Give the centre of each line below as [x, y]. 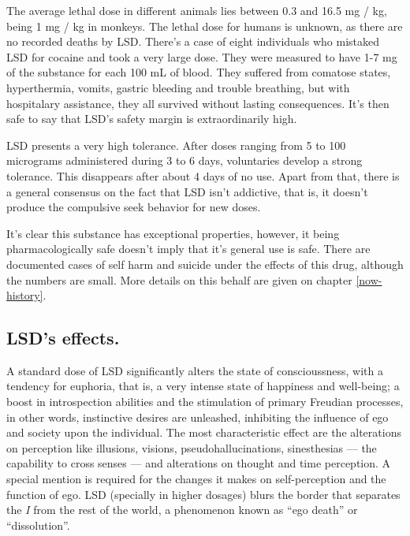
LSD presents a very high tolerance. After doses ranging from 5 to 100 [176, 145]
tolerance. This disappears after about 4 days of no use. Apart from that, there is [203, 175]
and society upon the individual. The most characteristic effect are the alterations [204, 432]
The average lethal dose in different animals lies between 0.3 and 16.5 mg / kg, [197, 10]
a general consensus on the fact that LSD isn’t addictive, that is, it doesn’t [187, 191]
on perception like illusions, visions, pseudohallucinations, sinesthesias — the [192, 447]
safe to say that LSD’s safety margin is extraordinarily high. [152, 119]
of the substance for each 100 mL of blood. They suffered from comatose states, [199, 72]
